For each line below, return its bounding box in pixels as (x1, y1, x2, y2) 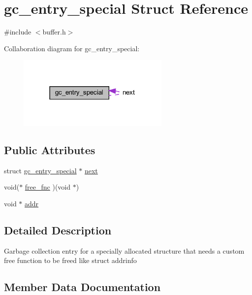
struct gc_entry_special (4, 165, 77, 175)
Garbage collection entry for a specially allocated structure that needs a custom (4, 245, 245, 256)
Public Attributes (4, 142, 95, 157)
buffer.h (42, 27, 66, 37)
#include (4, 27, 31, 37)
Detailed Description (4, 222, 112, 237)
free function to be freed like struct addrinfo (4, 255, 137, 265)
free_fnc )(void (25, 182, 71, 192)
